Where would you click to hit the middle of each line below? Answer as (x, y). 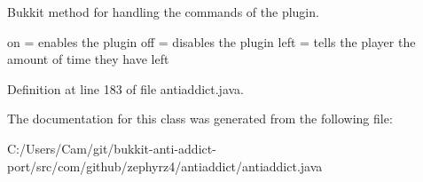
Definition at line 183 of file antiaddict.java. (126, 88)
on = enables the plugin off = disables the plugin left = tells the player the (211, 41)
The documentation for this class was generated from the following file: (200, 119)
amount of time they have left (88, 59)
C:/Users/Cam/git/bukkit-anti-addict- (112, 148)
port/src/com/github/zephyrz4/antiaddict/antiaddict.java (165, 166)
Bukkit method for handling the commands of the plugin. (163, 12)
